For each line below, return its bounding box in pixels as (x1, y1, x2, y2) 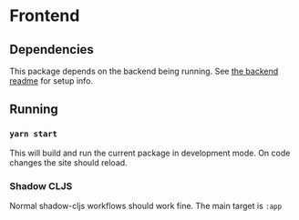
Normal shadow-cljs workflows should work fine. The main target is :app (9, 200, 283, 211)
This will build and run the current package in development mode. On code (9, 147, 291, 158)
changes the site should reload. (9, 156, 128, 168)
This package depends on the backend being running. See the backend (9, 65, 279, 76)
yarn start (9, 129, 57, 139)
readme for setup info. (9, 75, 94, 86)
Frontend (9, 5, 80, 26)
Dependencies (9, 42, 94, 57)
